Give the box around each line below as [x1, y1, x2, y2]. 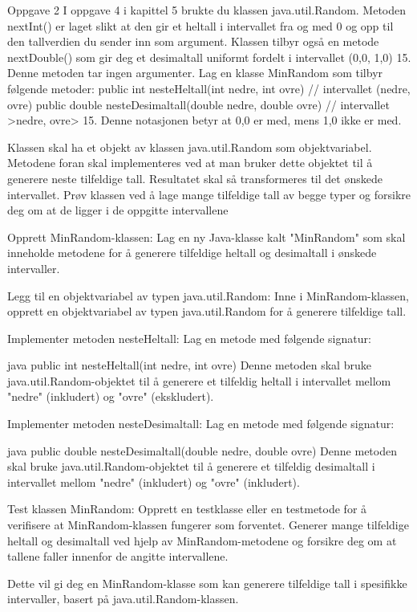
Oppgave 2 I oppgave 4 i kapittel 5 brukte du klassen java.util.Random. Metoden [7, 2, 407, 18]
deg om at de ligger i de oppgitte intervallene [7, 202, 229, 218]
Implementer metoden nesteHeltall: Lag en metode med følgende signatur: [7, 329, 371, 346]
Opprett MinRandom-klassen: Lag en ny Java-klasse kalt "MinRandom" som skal [7, 228, 406, 245]
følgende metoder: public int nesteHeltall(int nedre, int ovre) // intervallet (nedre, [7, 80, 411, 96]
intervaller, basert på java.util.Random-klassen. [7, 590, 239, 607]
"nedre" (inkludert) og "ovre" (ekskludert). [7, 388, 214, 405]
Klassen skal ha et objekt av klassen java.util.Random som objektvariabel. [7, 138, 372, 155]
